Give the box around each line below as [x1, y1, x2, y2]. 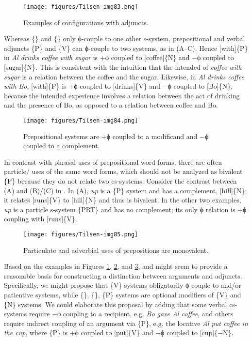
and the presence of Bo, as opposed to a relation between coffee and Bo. [4, 100, 218, 110]
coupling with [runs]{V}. [4, 214, 77, 224]
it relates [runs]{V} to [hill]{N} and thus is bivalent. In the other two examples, [4, 195, 241, 205]
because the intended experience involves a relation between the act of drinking [4, 90, 240, 100]
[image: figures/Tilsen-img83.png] [23, 3, 138, 10]
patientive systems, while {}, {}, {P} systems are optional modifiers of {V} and [4, 290, 241, 300]
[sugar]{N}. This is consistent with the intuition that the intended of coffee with [4, 62, 242, 72]
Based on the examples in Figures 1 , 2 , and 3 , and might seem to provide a [4, 261, 228, 271]
